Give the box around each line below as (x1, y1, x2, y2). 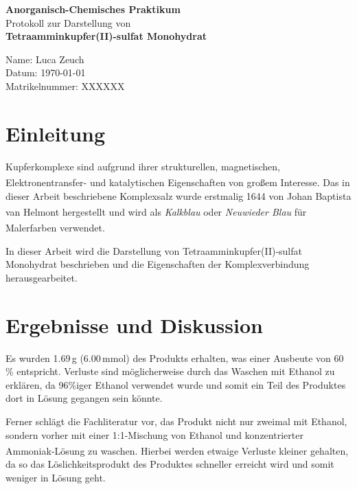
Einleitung (5, 119, 106, 147)
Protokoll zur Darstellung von (5, 15, 131, 30)
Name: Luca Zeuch (5, 52, 84, 66)
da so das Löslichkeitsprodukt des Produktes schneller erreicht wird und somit (5, 457, 334, 471)
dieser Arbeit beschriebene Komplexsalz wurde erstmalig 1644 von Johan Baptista (5, 188, 352, 203)
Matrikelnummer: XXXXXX (5, 78, 125, 93)
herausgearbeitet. (5, 270, 78, 284)
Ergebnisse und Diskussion (5, 310, 263, 339)
